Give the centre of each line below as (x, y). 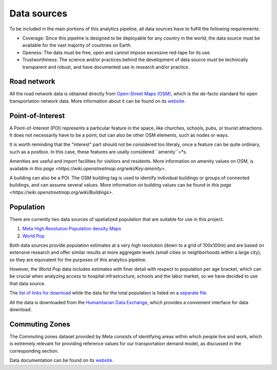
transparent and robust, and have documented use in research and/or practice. (106, 67)
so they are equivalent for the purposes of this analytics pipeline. (78, 260)
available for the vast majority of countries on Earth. (77, 45)
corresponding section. (34, 351)
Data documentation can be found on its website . (62, 360)
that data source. (27, 283)
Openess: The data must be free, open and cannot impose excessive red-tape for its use (116, 52)
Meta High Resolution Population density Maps (72, 229)
